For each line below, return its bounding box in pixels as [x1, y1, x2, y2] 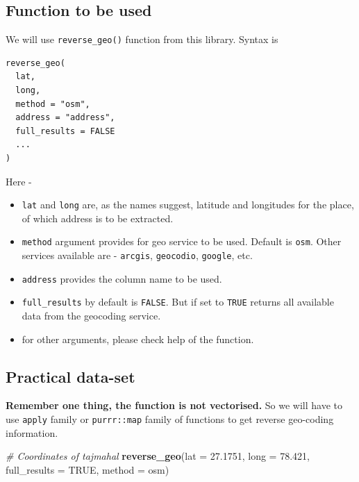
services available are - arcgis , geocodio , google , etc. [22, 248, 253, 263]
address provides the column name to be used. [22, 271, 222, 285]
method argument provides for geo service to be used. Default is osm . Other [22, 234, 342, 249]
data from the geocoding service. [22, 308, 161, 323]
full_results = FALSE [15, 126, 115, 136]
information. [6, 425, 58, 440]
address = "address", [15, 113, 115, 123]
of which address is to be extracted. [22, 210, 174, 225]
